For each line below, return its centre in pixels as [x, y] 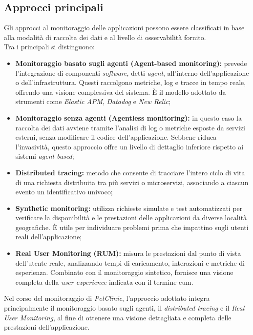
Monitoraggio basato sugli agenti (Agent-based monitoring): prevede [131, 63]
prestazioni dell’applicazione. [47, 327]
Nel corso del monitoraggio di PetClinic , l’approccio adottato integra [107, 298]
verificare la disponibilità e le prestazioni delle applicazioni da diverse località [131, 218]
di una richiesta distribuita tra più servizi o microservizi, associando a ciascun [132, 182]
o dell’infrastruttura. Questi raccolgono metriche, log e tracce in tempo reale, [131, 82]
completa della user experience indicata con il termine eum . [104, 282]
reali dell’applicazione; [49, 237]
